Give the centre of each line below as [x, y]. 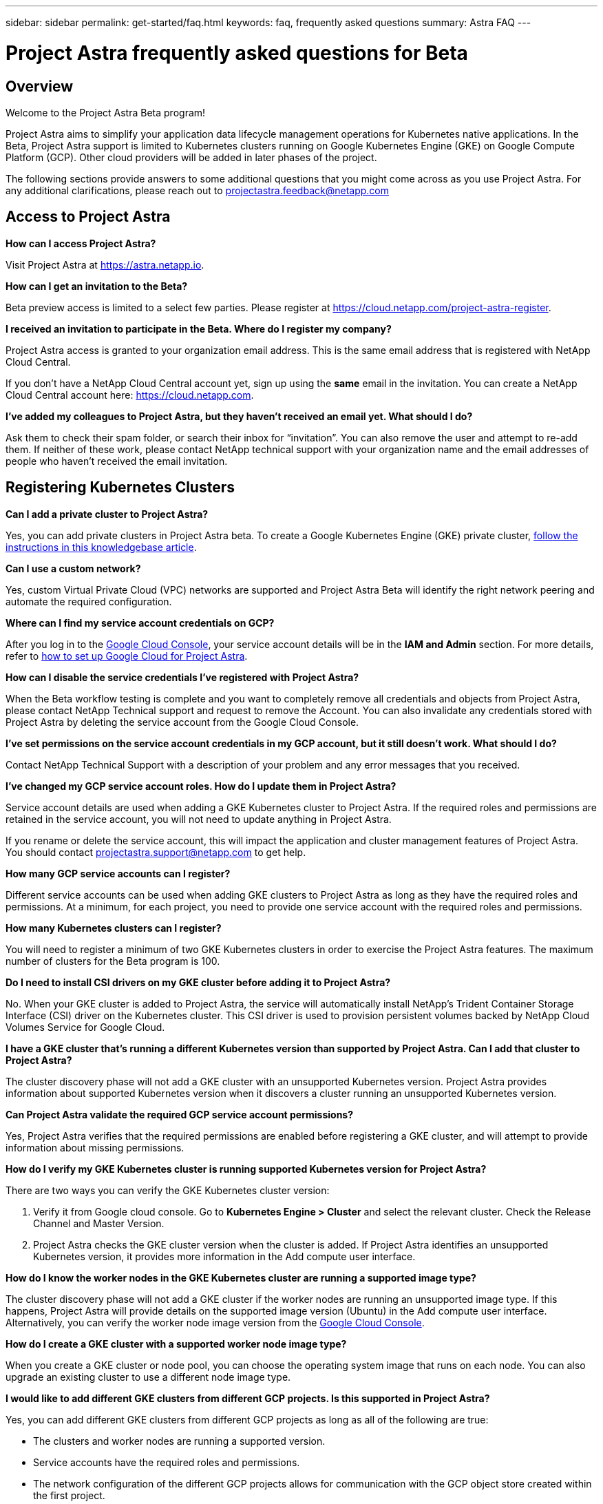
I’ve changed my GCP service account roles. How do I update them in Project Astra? [201, 786]
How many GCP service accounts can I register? [118, 873]
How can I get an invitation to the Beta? [97, 286]
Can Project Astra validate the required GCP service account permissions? [180, 1114]
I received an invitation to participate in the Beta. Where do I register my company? [199, 328]
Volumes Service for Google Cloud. [85, 1027]
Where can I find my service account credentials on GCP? [140, 623]
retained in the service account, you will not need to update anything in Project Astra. [199, 819]
